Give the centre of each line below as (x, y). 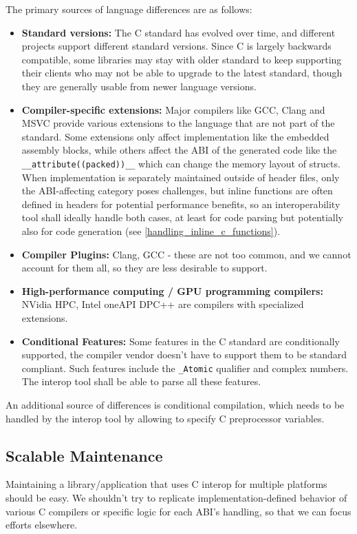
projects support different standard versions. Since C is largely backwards (176, 46)
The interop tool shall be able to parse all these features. (141, 381)
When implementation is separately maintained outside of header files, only (181, 177)
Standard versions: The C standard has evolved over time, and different (178, 32)
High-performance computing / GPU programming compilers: (172, 290)
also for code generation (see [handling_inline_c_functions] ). (151, 230)
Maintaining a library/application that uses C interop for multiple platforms (166, 484)
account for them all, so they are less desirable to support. (144, 268)
